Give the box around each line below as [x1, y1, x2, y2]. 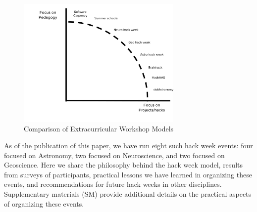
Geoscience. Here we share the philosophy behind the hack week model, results [4, 160, 243, 170]
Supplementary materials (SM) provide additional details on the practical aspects [4, 189, 252, 199]
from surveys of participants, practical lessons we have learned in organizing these [4, 169, 252, 179]
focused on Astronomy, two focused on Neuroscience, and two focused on [4, 150, 225, 160]
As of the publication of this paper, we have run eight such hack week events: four [4, 140, 253, 151]
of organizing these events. [4, 198, 84, 209]
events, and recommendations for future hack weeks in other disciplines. [4, 179, 222, 189]
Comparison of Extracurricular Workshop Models [24, 124, 174, 134]
